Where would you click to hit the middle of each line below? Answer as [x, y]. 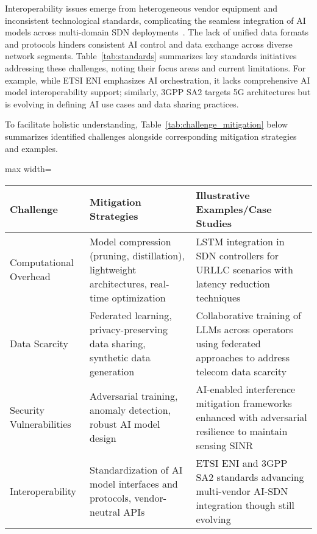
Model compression [130, 241]
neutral [105, 512]
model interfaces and [134, 484]
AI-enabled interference [246, 389]
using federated [228, 343]
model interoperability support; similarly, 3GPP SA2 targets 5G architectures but [158, 92]
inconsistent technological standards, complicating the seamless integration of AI [155, 20]
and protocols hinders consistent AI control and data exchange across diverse [149, 44]
